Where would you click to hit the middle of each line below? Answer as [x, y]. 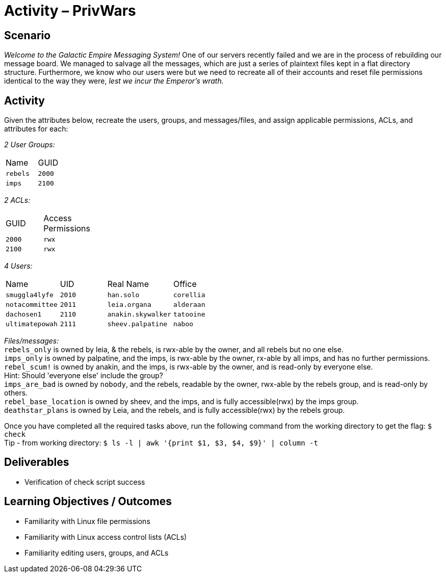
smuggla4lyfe [30, 295]
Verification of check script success [85, 482]
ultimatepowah [32, 324]
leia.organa [129, 305]
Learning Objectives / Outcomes [88, 502]
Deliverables [37, 462]
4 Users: [18, 266]
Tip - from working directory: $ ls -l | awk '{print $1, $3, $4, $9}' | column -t [161, 443]
